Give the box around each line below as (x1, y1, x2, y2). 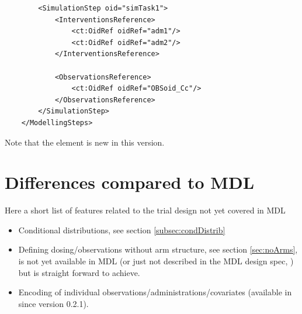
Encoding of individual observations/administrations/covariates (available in (18, 286, 292, 298)
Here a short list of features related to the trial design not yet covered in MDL (5, 204, 286, 216)
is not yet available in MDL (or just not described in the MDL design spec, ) (18, 255, 294, 267)
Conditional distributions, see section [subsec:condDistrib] (18, 223, 225, 236)
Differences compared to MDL (5, 170, 255, 194)
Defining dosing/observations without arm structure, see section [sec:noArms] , (18, 243, 298, 256)
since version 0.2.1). (18, 297, 89, 309)
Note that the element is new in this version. (5, 136, 165, 148)
